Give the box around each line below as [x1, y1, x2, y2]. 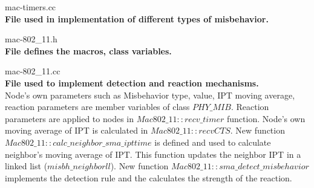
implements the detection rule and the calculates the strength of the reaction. [5, 171, 292, 184]
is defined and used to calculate [154, 135, 271, 148]
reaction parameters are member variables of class [5, 100, 190, 113]
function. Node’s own [226, 112, 306, 125]
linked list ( [5, 160, 48, 172]
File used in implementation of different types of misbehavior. [5, 12, 269, 25]
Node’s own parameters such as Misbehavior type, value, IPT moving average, [5, 88, 295, 101]
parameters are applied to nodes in [5, 112, 134, 125]
